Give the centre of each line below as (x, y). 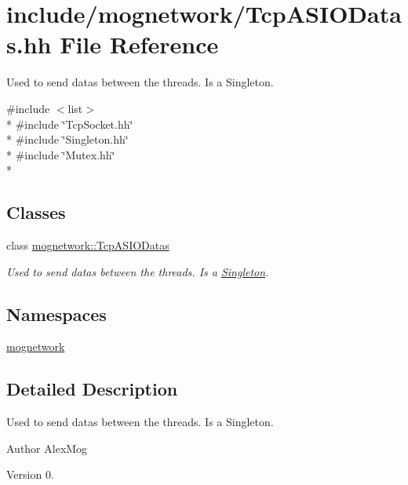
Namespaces (56, 314)
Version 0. (30, 474)
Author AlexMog (47, 448)
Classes (36, 212)
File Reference (139, 44)
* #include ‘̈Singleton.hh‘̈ (67, 139)
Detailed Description (92, 389)
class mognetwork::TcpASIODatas (88, 245)
